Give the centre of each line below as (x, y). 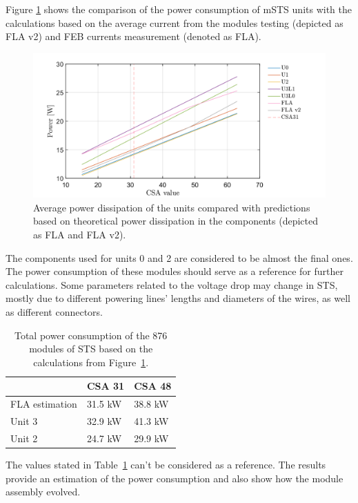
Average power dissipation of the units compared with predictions (172, 207)
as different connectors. (54, 312)
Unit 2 (24, 438)
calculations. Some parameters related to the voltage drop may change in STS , (172, 284)
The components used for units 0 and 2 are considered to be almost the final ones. (179, 257)
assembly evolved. (43, 492)
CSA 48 (153, 386)
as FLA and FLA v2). (80, 235)
